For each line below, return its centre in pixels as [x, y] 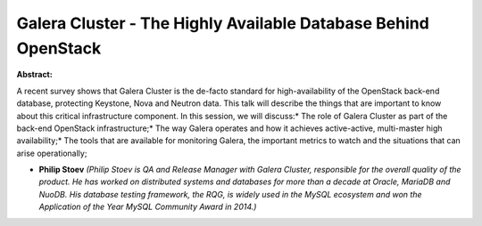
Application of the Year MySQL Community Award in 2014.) [148, 207]
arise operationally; [52, 153]
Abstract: [34, 75]
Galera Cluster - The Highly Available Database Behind [223, 23]
